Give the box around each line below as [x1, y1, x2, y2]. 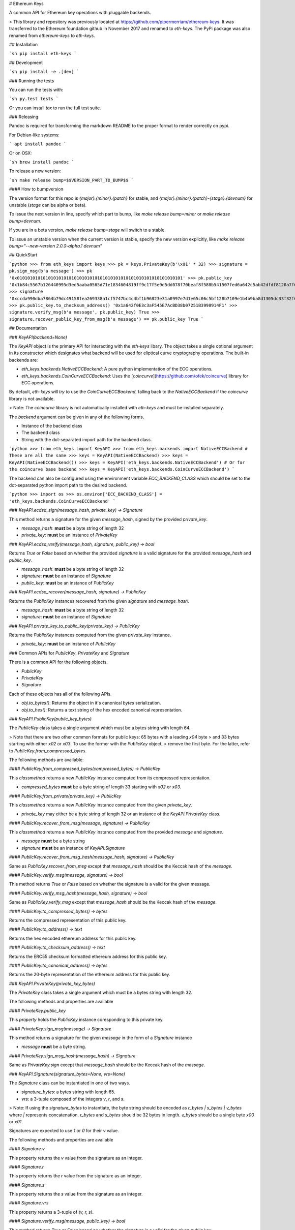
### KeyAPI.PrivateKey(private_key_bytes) [9, 981, 95, 986]
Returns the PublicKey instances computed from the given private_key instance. [9, 632, 172, 638]
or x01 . [9, 1118, 23, 1124]
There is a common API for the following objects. [9, 659, 108, 665]
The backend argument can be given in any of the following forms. [9, 414, 145, 420]
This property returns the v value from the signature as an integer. [9, 1155, 143, 1161]
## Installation [9, 41, 38, 47]
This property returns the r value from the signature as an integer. [9, 1173, 142, 1179]
